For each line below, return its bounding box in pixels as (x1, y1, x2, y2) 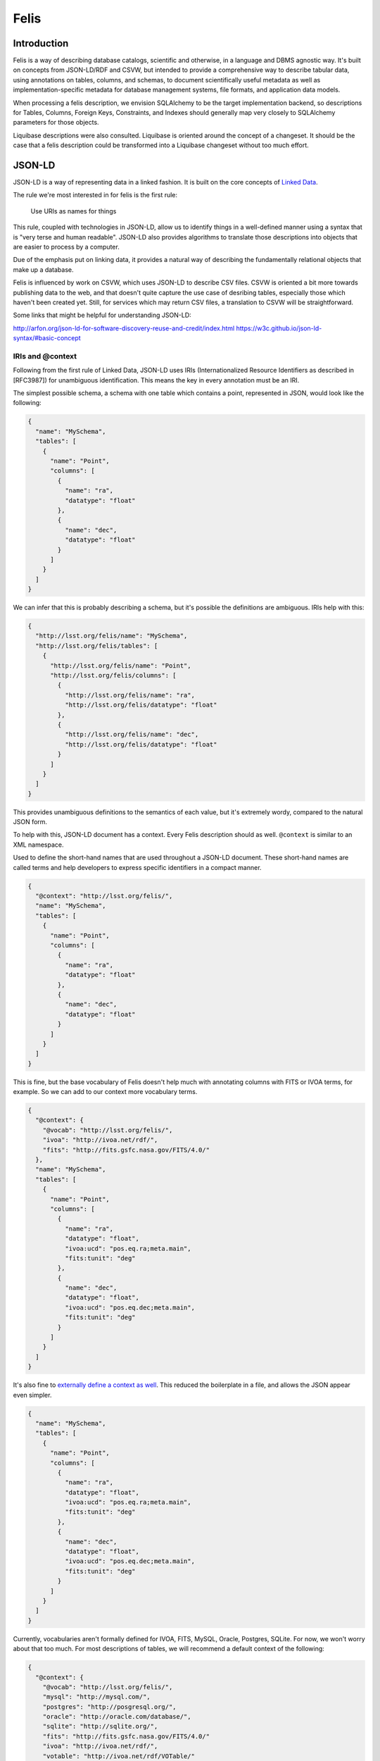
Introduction (13, 37, 69, 49)
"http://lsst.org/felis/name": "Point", (50, 661, 191, 669)
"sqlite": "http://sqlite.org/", (42, 1722, 158, 1731)
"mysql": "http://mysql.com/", (42, 1693, 151, 1701)
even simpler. (13, 1390, 52, 1399)
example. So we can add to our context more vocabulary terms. (13, 1088, 198, 1096)
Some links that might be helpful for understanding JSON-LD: (13, 311, 191, 320)
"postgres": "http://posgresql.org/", (42, 1703, 177, 1711)
